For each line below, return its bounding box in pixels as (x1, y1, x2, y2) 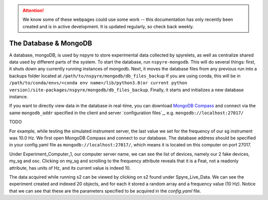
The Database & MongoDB (9, 39, 92, 47)
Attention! (22, 7, 44, 13)
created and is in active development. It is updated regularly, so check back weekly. (22, 23, 194, 29)
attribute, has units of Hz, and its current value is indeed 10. (9, 165, 131, 171)
